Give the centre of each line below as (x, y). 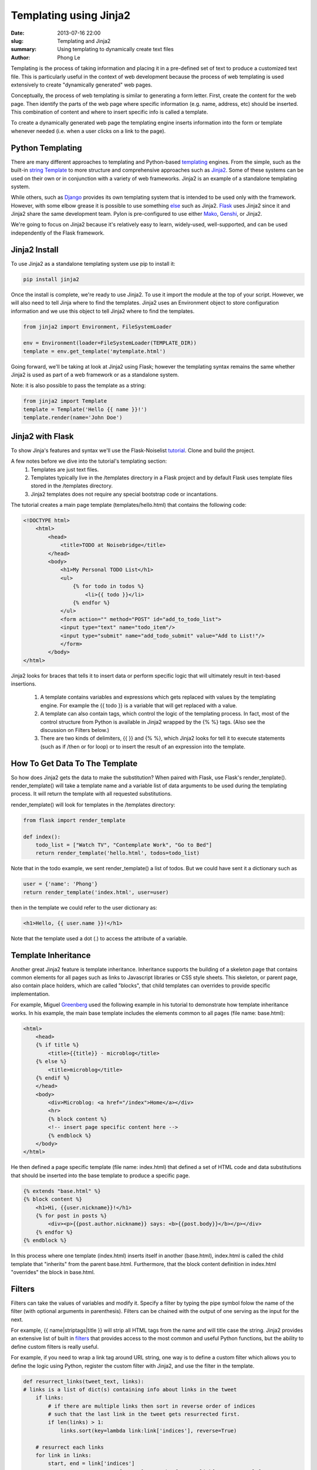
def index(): (42, 837)
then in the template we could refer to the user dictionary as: (84, 907)
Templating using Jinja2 (71, 15)
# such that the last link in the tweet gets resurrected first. (144, 1414)
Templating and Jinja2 (84, 41)
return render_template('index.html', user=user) (96, 892)
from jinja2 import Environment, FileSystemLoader (98, 327)
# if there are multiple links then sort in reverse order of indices (151, 1406)
